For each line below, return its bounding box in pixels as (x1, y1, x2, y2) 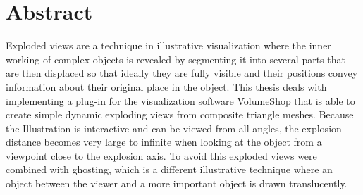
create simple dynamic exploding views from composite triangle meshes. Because (6, 107, 354, 122)
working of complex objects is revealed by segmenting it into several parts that (6, 51, 345, 66)
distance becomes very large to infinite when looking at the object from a (6, 134, 322, 149)
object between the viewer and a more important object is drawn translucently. (6, 176, 347, 191)
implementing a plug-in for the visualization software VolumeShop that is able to (6, 93, 355, 108)
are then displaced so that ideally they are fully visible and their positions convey (6, 65, 358, 80)
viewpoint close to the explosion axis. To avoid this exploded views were (6, 148, 317, 163)
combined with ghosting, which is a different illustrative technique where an (6, 162, 333, 177)
